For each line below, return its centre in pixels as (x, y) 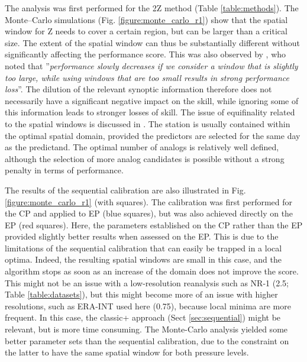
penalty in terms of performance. (64, 170)
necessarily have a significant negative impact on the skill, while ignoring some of (152, 100)
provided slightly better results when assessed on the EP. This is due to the (142, 236)
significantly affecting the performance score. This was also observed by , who (146, 54)
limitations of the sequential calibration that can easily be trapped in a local (143, 248)
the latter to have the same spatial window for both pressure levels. (127, 352)
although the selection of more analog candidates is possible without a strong (145, 158)
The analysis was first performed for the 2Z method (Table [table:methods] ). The (152, 8)
